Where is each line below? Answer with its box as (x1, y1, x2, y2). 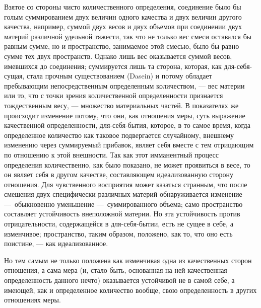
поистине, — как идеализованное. (4, 238, 108, 249)
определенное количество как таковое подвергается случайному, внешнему (4, 129, 234, 140)
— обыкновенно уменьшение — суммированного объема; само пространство (4, 198, 243, 209)
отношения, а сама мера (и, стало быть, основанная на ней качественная (4, 265, 227, 275)
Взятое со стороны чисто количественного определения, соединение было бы (4, 2, 241, 12)
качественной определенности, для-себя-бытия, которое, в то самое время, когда (4, 120, 250, 130)
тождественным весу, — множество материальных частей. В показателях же (4, 100, 239, 110)
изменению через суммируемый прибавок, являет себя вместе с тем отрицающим (4, 139, 254, 150)
